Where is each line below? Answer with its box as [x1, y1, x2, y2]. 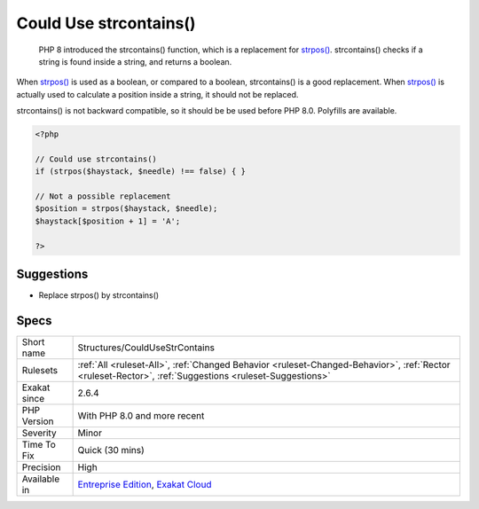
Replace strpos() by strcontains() [38, 290, 160, 301]
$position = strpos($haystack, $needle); [35, 204, 218, 214]
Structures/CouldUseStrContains [77, 341, 215, 354]
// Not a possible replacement [35, 192, 172, 201]
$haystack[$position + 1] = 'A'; [35, 215, 181, 226]
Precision [21, 461, 61, 474]
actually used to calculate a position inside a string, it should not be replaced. [16, 89, 299, 99]
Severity [21, 427, 57, 439]
